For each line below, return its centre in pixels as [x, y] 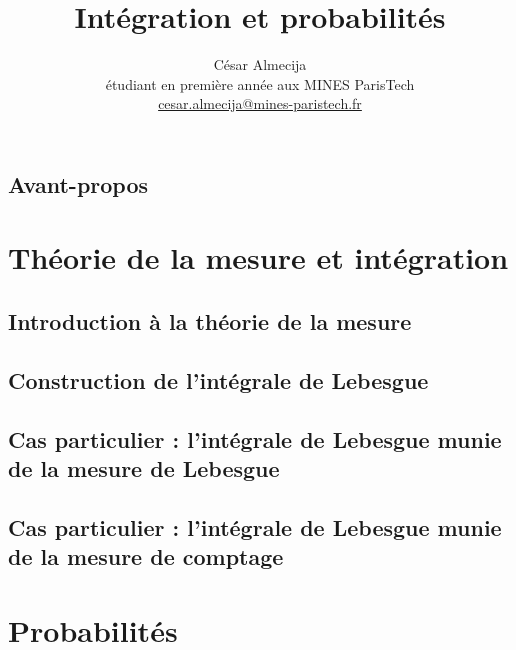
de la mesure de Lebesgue [144, 468]
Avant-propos [78, 183]
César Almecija [260, 64]
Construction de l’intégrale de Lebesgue [218, 379]
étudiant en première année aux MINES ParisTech [260, 83]
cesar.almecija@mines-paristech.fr [260, 103]
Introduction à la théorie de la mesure [210, 321]
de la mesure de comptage [146, 556]
